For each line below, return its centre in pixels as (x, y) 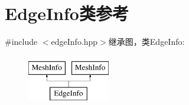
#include (21, 42)
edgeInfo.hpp (74, 42)
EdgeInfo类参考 (67, 13)
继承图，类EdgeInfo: (146, 42)
